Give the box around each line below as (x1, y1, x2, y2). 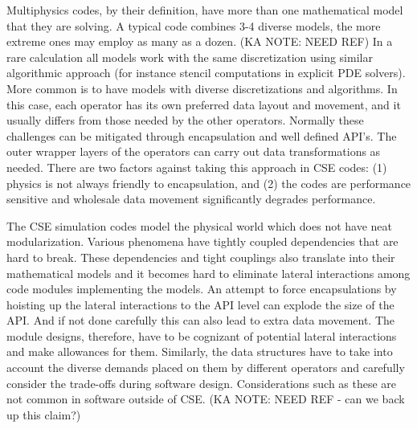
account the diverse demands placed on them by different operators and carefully (6, 359, 405, 376)
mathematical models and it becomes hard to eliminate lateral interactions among (6, 264, 411, 281)
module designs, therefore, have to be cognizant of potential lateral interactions (6, 327, 397, 344)
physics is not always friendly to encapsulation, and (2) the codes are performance (6, 174, 411, 191)
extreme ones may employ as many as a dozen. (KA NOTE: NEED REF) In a (6, 33, 393, 50)
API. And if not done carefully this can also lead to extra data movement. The (6, 312, 395, 329)
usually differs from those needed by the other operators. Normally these (6, 112, 364, 129)
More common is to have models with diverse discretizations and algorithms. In (6, 80, 398, 96)
